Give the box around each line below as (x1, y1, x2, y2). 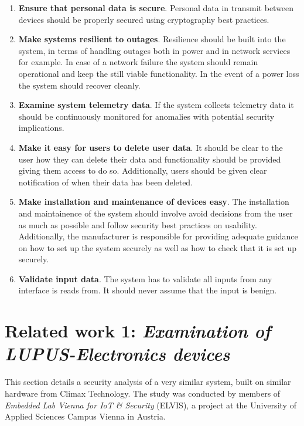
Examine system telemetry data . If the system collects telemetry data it (18, 99, 294, 111)
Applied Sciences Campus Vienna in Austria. (5, 410, 166, 422)
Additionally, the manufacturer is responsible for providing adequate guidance (18, 230, 298, 242)
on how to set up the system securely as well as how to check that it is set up (18, 241, 297, 253)
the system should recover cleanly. (18, 79, 141, 91)
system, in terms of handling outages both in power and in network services (18, 44, 291, 56)
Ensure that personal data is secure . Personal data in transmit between (18, 2, 294, 13)
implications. (18, 121, 64, 134)
